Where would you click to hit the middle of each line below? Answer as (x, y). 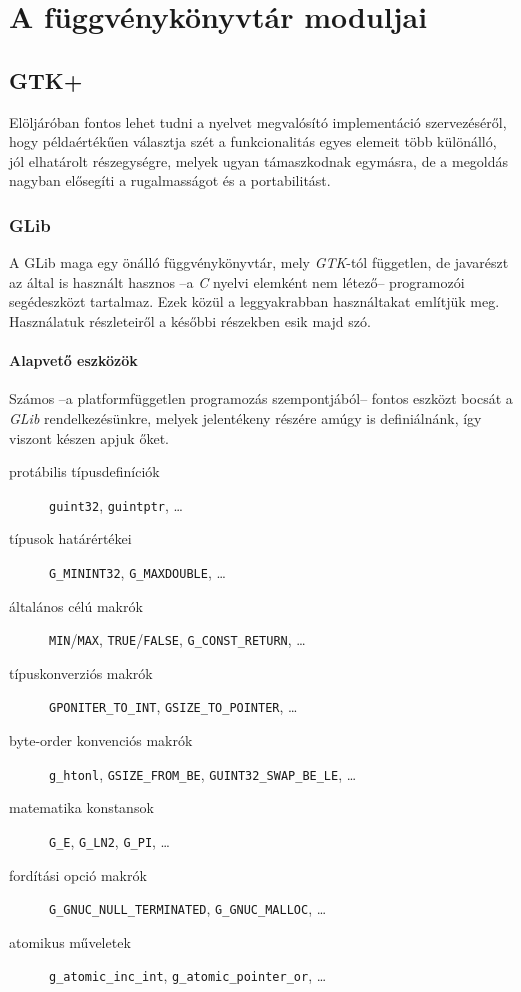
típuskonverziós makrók (81, 672)
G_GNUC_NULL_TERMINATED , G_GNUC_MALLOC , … (188, 908)
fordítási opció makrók (78, 874)
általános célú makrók (76, 605)
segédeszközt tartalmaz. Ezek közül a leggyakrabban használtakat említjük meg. (254, 301)
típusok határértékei (70, 538)
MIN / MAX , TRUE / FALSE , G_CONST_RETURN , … (177, 639)
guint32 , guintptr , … (116, 504)
